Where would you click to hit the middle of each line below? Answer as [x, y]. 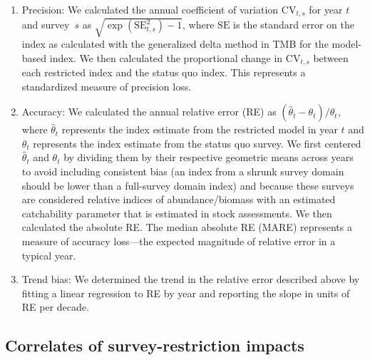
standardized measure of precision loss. [107, 86]
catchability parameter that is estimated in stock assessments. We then [177, 213]
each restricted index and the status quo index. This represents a [164, 72]
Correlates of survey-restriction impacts [155, 345]
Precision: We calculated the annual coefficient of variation [150, 9]
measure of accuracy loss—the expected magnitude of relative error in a [179, 241]
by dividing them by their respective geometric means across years [209, 157]
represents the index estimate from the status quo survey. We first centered [197, 143]
